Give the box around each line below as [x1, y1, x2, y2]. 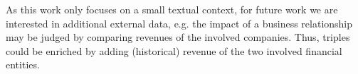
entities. [6, 57, 40, 72]
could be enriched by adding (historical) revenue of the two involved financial [6, 43, 342, 58]
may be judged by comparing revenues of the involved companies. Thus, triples [6, 30, 350, 44]
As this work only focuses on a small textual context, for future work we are [6, 2, 338, 16]
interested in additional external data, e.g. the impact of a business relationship [6, 16, 353, 30]
